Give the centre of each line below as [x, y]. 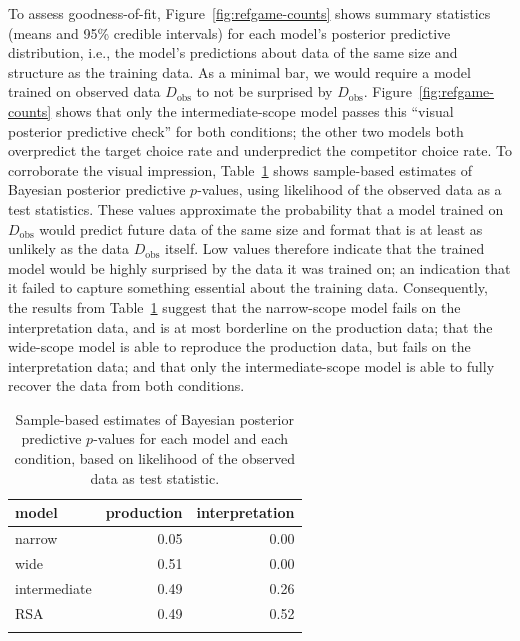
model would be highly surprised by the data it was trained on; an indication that [259, 267]
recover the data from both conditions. [126, 385]
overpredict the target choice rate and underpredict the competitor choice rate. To [260, 150]
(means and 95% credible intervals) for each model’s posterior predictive [229, 32]
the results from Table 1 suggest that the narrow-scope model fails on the [234, 306]
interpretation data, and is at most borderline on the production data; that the [250, 326]
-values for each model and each [191, 438]
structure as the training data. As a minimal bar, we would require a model [239, 71]
